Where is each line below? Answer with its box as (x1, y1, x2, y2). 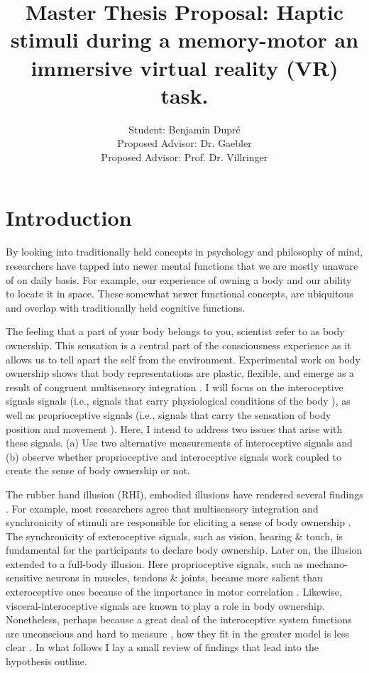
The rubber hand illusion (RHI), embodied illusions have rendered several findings (6, 486, 363, 501)
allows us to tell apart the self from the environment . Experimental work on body (6, 351, 360, 366)
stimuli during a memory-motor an (10, 25, 359, 54)
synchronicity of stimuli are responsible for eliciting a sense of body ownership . (6, 515, 351, 530)
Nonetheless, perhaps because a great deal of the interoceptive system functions (6, 612, 352, 627)
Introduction (6, 203, 132, 232)
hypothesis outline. (6, 654, 87, 669)
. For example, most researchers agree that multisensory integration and (6, 500, 319, 515)
